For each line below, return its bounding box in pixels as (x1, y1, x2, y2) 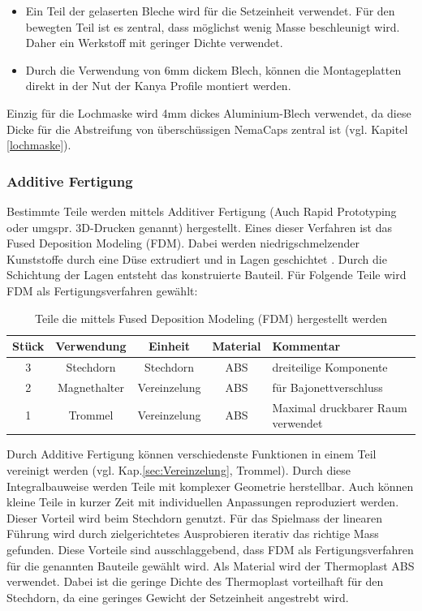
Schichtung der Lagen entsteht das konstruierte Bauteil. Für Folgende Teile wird (6, 266, 407, 283)
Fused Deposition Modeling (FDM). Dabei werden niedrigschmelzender (6, 235, 360, 252)
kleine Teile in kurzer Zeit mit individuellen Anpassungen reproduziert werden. (6, 493, 399, 510)
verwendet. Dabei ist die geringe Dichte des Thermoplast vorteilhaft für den (6, 573, 384, 590)
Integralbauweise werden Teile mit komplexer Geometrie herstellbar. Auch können (6, 477, 414, 494)
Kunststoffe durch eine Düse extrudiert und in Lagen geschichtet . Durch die (6, 250, 387, 267)
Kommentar (272, 338, 341, 355)
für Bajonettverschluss (272, 378, 383, 395)
